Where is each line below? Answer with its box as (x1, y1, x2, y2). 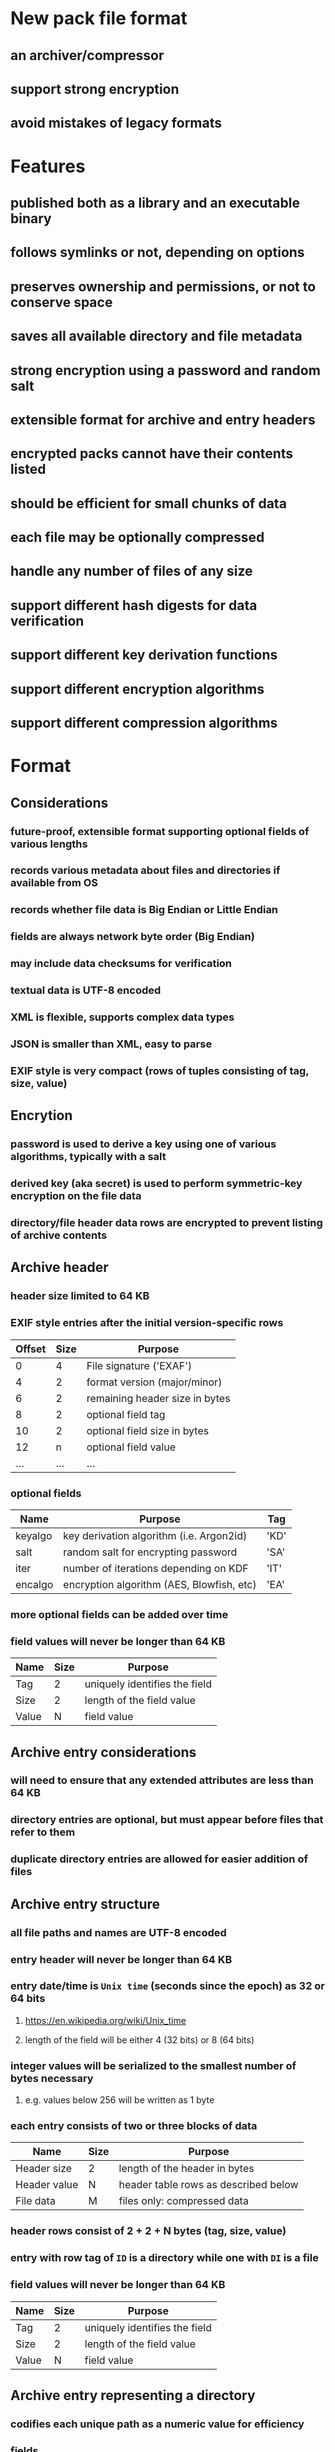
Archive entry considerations (10, 1743, 197, 1761)
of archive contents (10, 1228, 108, 1242)
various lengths (10, 837, 88, 851)
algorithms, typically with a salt (10, 1150, 167, 1164)
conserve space (10, 293, 113, 311)
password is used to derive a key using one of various (10, 1137, 277, 1151)
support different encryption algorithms (10, 680, 265, 697)
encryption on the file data (10, 1189, 142, 1203)
